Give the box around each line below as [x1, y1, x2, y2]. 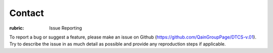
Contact [9, 7, 44, 18]
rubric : [9, 25, 24, 31]
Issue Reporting [49, 25, 82, 31]
